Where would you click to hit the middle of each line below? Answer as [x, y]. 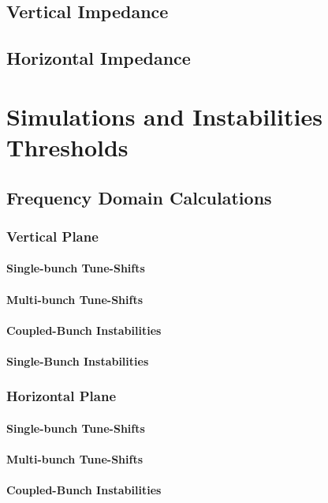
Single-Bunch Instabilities [78, 360]
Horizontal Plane [61, 396]
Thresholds [67, 146]
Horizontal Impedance [99, 58]
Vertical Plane [52, 236]
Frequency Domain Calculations [139, 197]
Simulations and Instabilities [164, 116]
